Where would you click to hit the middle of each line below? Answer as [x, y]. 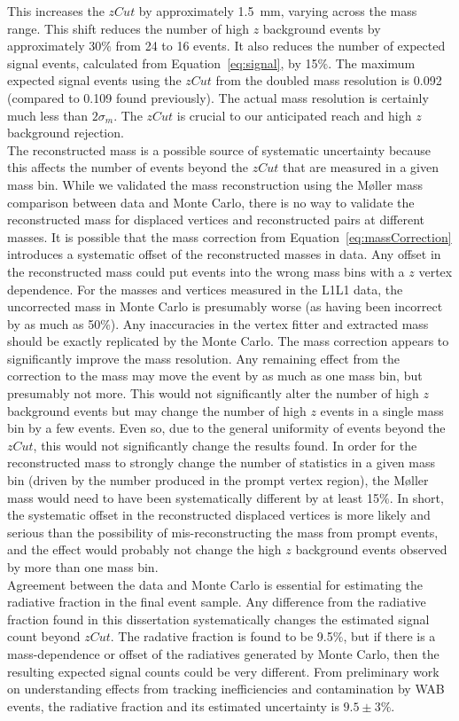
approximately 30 [54, 46]
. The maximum [372, 63]
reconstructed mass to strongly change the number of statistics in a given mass [222, 462]
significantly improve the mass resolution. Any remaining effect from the [204, 358]
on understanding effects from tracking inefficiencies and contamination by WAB [226, 689]
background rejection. [66, 133]
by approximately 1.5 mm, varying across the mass [278, 11]
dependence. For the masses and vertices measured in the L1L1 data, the [205, 289]
